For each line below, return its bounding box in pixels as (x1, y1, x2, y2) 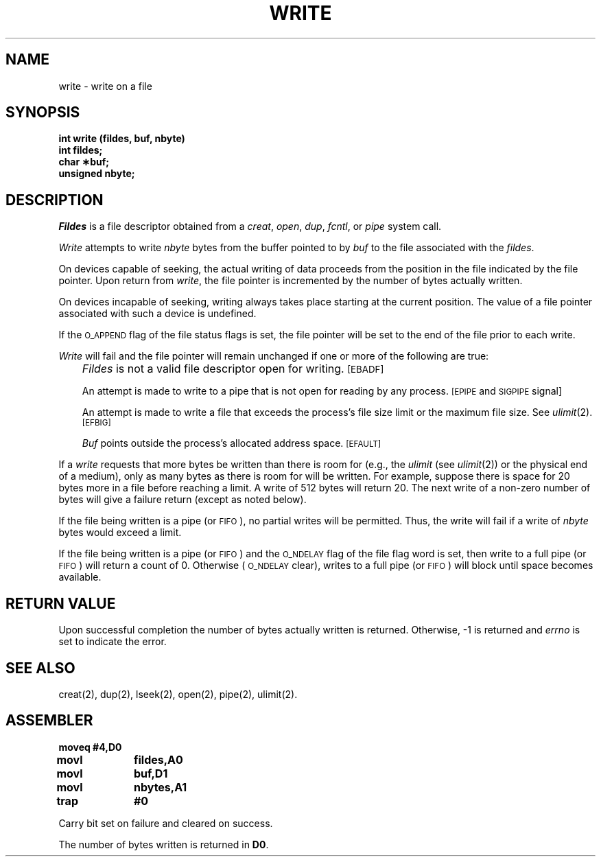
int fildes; (58, 144, 103, 156)
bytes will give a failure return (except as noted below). (58, 493, 307, 506)
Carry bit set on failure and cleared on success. (58, 817, 273, 829)
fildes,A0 (133, 752, 183, 767)
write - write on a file (58, 80, 152, 92)
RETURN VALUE (5, 594, 116, 612)
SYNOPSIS (5, 104, 80, 121)
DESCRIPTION (5, 191, 104, 209)
